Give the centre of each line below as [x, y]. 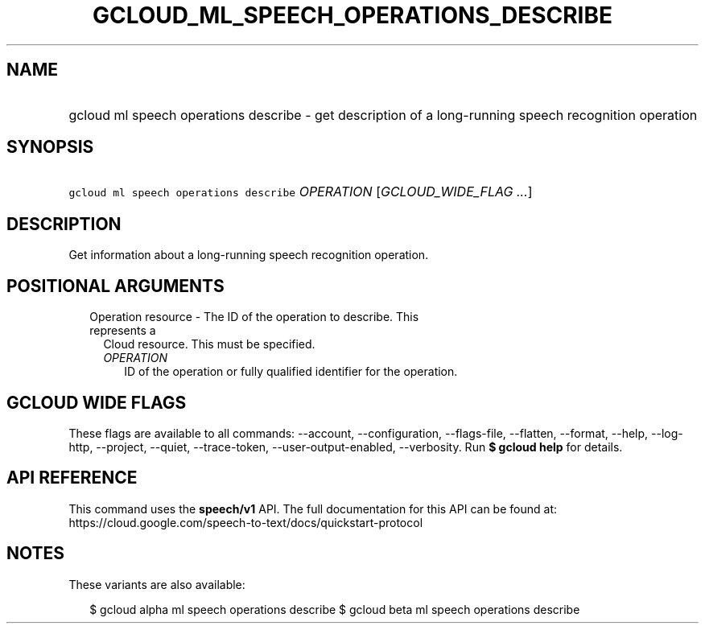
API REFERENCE [72, 478]
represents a [123, 331]
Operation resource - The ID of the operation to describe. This [254, 317]
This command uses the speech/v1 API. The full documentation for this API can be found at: [313, 509]
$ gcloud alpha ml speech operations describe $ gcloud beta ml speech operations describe [335, 609]
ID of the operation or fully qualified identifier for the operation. [291, 372]
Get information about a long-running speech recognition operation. [249, 255]
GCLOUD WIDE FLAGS [97, 402]
